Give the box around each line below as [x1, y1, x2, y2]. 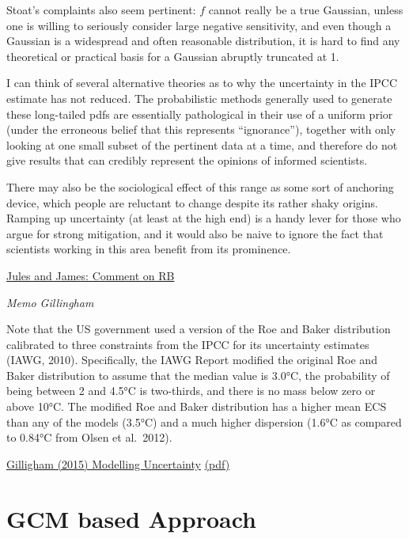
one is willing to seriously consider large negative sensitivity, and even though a [6, 17, 392, 33]
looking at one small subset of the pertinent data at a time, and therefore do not [6, 136, 398, 153]
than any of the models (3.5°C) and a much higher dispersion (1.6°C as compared [6, 413, 402, 430]
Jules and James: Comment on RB [6, 267, 175, 283]
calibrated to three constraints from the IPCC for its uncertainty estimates [6, 336, 369, 352]
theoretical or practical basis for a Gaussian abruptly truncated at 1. [6, 47, 339, 64]
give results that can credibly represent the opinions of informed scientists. [6, 152, 368, 169]
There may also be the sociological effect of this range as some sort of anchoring [6, 178, 394, 195]
